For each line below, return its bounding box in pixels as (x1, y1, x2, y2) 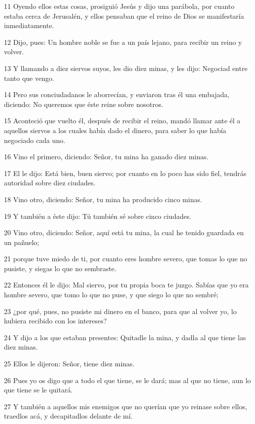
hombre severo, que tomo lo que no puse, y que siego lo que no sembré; (4, 289, 219, 300)
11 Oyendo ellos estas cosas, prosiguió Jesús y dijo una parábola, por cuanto (4, 1, 235, 11)
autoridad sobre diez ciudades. (4, 177, 96, 188)
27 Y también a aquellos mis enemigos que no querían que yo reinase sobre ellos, (4, 401, 247, 411)
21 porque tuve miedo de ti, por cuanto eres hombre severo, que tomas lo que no (4, 253, 248, 264)
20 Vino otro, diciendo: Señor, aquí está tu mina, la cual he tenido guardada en (4, 227, 244, 238)
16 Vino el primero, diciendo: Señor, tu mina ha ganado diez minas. (4, 151, 209, 162)
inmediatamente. (4, 20, 54, 31)
